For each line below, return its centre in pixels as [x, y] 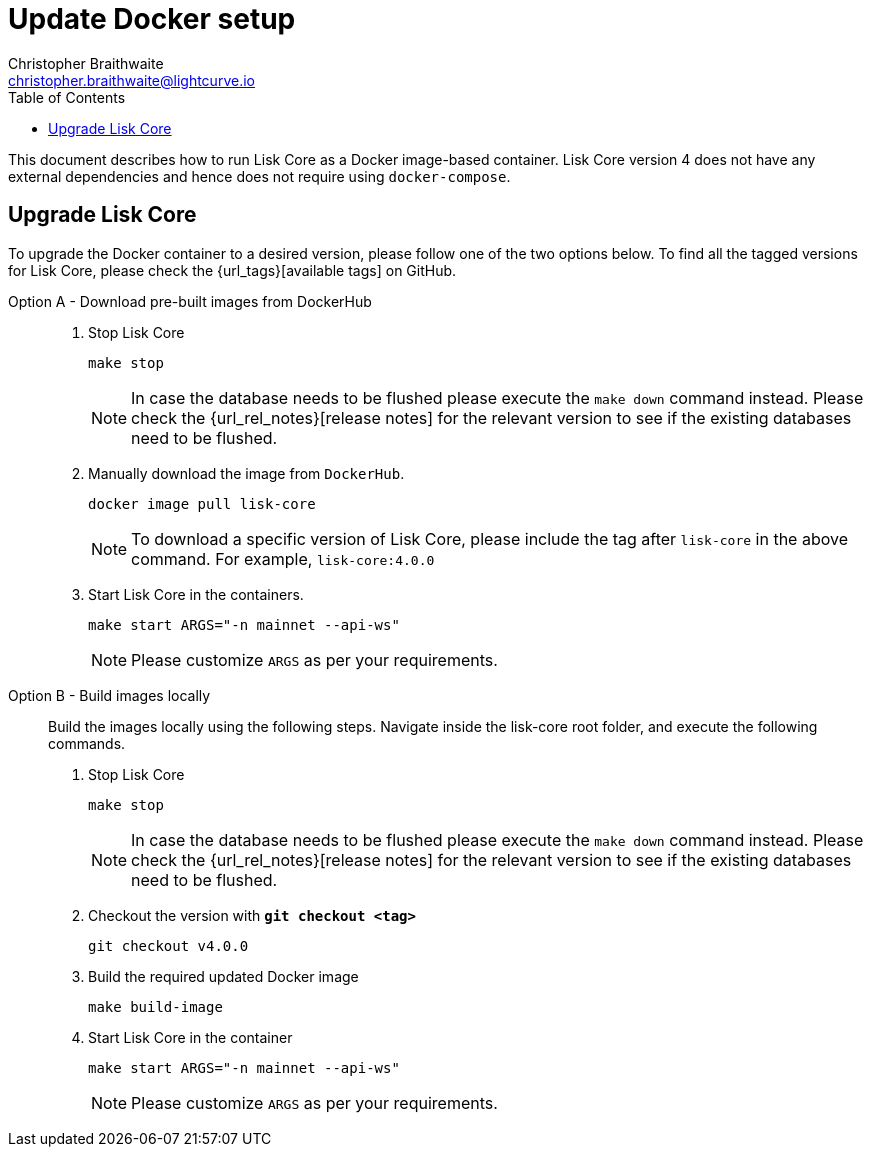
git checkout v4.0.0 [168, 945]
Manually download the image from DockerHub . [246, 473]
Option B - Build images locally [109, 695]
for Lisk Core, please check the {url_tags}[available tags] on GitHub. [232, 270]
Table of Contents [67, 97]
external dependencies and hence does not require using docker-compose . [259, 176]
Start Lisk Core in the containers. [196, 594]
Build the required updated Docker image [223, 976]
